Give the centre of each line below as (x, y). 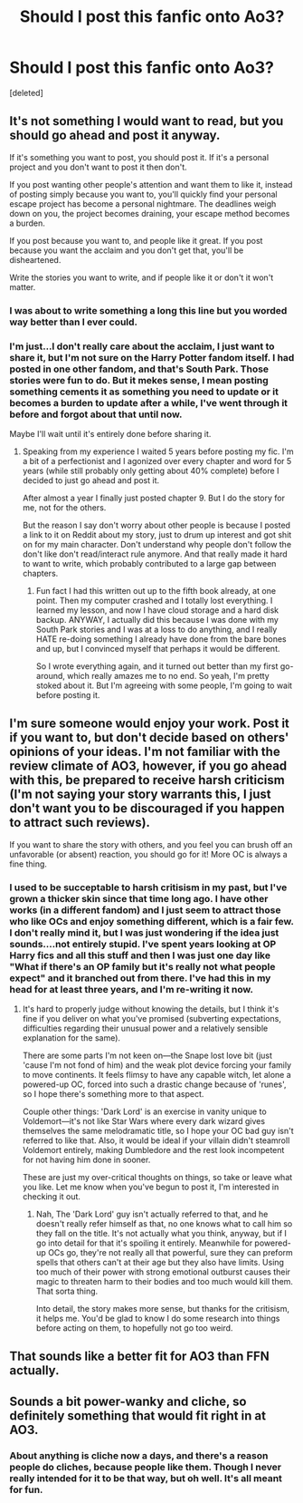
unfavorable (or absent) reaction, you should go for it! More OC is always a (148, 854)
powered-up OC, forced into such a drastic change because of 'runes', (154, 1084)
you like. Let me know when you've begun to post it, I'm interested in (151, 1187)
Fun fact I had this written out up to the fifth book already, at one (156, 590)
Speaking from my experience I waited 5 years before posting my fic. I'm (158, 451)
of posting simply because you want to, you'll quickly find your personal (143, 194)
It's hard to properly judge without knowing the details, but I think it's (151, 1009)
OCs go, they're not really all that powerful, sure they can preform (171, 1253)
